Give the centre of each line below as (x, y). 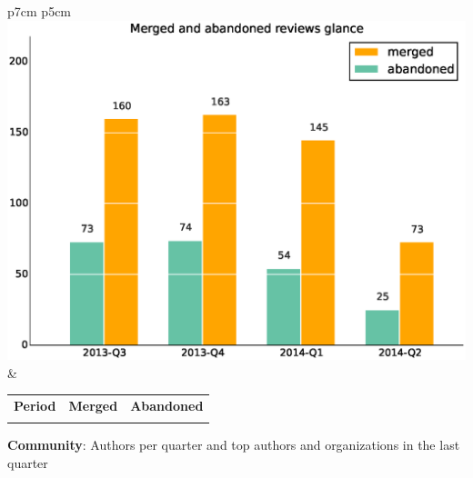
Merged (93, 406)
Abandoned (167, 406)
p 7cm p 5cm (40, 11)
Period (35, 406)
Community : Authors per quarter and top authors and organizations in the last (234, 445)
